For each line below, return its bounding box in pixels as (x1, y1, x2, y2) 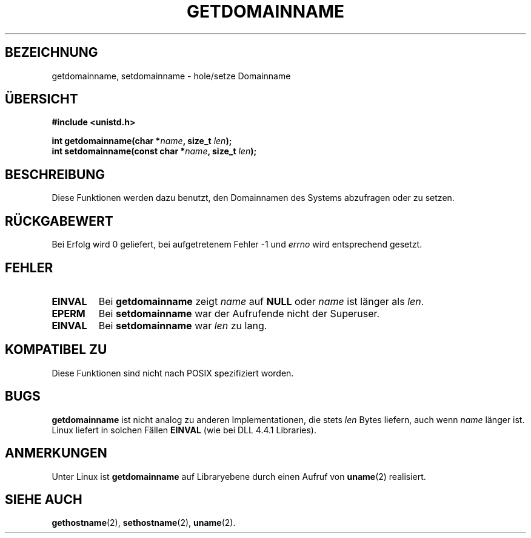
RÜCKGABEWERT (5, 213, 113, 229)
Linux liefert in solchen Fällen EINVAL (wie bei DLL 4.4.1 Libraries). (52, 424, 316, 435)
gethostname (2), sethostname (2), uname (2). (52, 517, 236, 528)
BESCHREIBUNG (5, 166, 105, 182)
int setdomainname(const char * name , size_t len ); (52, 146, 257, 157)
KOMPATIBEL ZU (5, 342, 107, 358)
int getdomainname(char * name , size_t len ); (52, 136, 232, 146)
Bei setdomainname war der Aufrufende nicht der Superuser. (98, 307, 380, 320)
